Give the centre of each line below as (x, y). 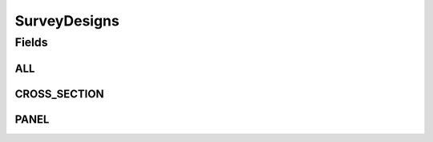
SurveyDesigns (67, 21)
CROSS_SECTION (59, 94)
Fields (31, 42)
